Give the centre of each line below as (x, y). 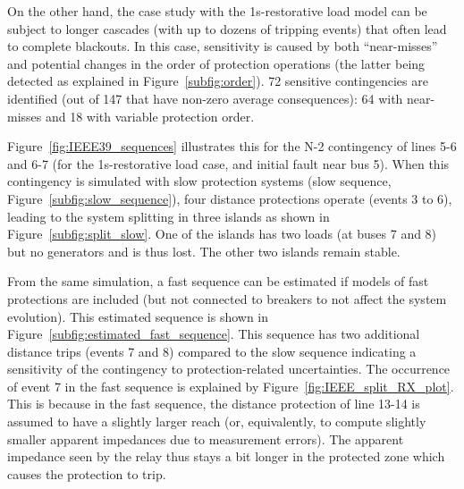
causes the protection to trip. (87, 473)
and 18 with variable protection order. (150, 116)
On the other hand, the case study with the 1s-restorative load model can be (217, 11)
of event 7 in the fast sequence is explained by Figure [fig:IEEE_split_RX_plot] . (231, 386)
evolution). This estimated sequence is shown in (138, 316)
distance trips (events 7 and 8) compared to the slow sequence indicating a (212, 351)
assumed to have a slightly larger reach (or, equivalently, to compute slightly (217, 422)
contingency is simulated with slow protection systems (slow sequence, (199, 181)
